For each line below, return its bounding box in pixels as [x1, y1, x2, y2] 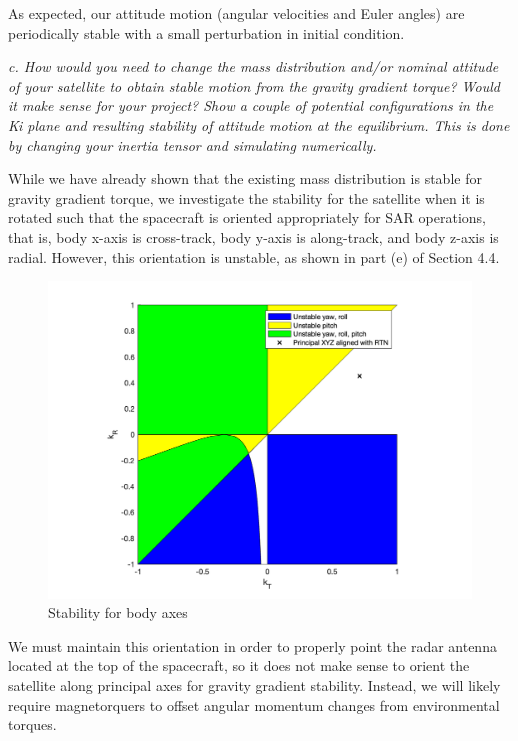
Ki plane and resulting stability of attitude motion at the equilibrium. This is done [8, 114, 510, 135]
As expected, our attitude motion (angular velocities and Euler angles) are [8, 3, 465, 23]
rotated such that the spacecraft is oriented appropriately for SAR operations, [8, 207, 486, 228]
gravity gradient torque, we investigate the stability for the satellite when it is [8, 187, 485, 208]
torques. [8, 714, 57, 735]
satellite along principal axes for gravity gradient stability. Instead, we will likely [8, 675, 501, 696]
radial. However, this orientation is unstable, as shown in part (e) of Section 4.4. [8, 246, 500, 267]
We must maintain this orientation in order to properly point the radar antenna [8, 635, 497, 656]
